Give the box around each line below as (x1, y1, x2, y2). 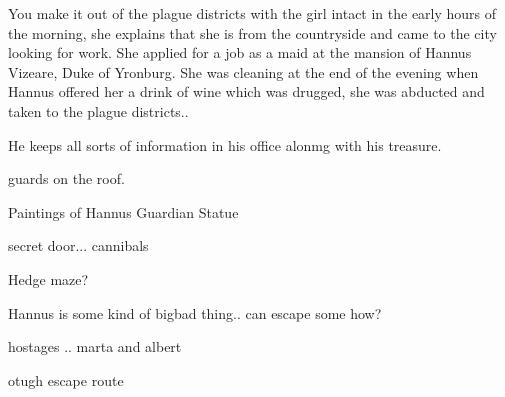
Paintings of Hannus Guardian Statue (8, 201, 239, 222)
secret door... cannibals (8, 235, 149, 256)
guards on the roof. (8, 168, 125, 189)
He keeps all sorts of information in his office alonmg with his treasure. (8, 134, 442, 155)
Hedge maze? (8, 268, 89, 289)
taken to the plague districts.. (8, 100, 189, 121)
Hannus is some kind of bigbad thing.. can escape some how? (8, 302, 382, 323)
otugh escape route (8, 369, 124, 390)
